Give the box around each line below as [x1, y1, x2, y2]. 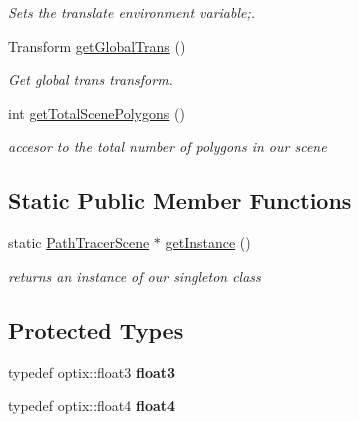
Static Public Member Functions [8, 185, 352, 216]
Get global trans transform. [8, 69, 173, 90]
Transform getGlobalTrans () [8, 35, 186, 56]
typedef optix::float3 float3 [8, 361, 176, 382]
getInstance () [165, 232, 251, 253]
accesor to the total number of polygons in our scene [8, 136, 327, 157]
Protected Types [8, 314, 184, 345]
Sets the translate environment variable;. [8, 2, 256, 22]
